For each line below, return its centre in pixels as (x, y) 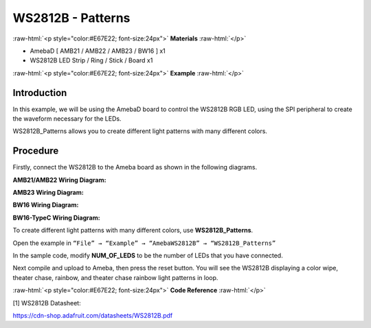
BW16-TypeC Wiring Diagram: (56, 218)
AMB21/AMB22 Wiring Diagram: (59, 180)
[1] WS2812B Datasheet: (47, 303)
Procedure (36, 151)
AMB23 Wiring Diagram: (48, 193)
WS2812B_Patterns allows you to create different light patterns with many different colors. (140, 131)
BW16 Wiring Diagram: (46, 205)
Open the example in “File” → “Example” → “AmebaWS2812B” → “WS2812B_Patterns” (144, 243)
